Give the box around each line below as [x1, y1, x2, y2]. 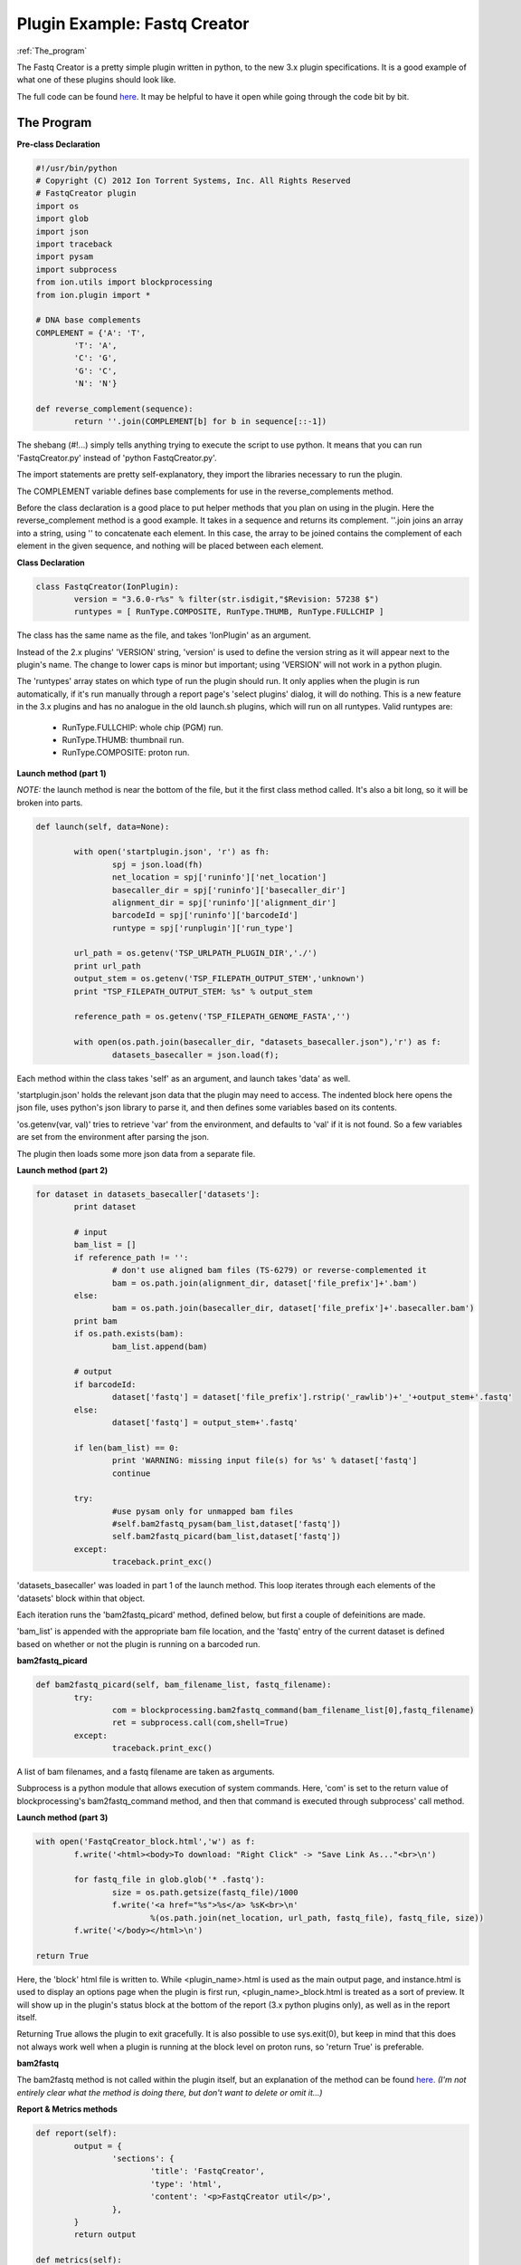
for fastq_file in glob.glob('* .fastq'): [73, 1875, 266, 1884]
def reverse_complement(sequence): [35, 404, 194, 414]
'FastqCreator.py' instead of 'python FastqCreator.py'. [16, 452, 217, 463]
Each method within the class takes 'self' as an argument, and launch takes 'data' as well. [16, 1073, 351, 1084]
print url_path [73, 960, 142, 971]
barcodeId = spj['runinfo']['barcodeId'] [111, 911, 298, 920]
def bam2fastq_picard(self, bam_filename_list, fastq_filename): [35, 1680, 332, 1690]
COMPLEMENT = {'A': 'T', [35, 327, 147, 338]
